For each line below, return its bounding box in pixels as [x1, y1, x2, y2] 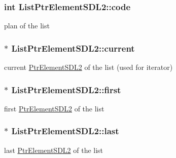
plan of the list [4, 20, 50, 31]
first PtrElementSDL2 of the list [4, 103, 104, 113]
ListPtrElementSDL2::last [11, 125, 119, 137]
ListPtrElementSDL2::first [11, 83, 121, 96]
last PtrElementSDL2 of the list [4, 144, 103, 155]
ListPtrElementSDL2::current [11, 42, 135, 54]
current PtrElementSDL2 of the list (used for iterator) [4, 62, 173, 72]
